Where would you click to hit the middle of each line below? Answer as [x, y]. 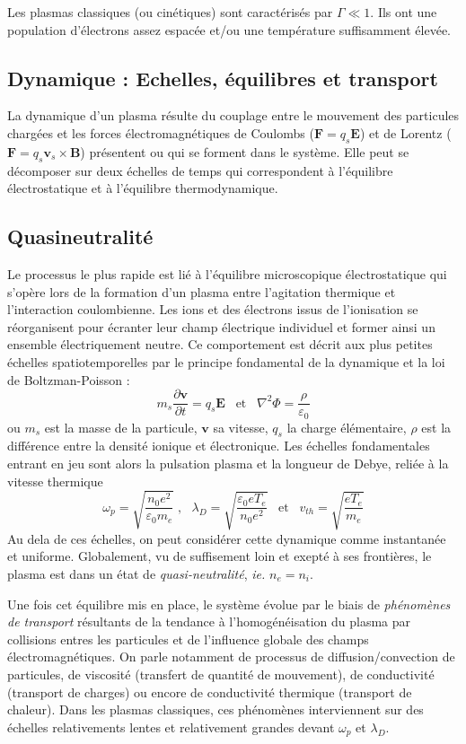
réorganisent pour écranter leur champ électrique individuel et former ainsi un [221, 326]
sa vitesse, [241, 427]
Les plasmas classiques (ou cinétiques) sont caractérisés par [170, 12]
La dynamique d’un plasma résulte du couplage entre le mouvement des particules [233, 115]
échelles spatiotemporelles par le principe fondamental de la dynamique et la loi [226, 361]
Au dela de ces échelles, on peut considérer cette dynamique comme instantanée [227, 538]
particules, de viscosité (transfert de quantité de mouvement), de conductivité [221, 674]
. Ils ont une [404, 12]
